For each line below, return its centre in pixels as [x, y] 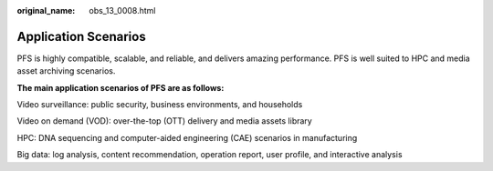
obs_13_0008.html [122, 10]
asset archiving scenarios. [66, 71]
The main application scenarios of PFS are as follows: [121, 87]
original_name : [46, 10]
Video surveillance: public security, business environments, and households [160, 105]
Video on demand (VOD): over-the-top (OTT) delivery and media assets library [164, 121]
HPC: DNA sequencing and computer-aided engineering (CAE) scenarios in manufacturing [187, 137]
